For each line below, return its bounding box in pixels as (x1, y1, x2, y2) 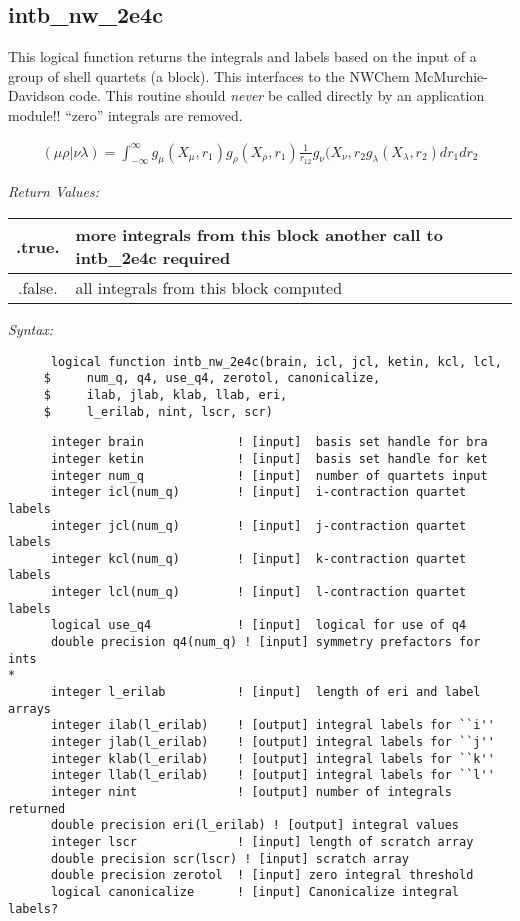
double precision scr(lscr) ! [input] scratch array (50, 851, 409, 866)
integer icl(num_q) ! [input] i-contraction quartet (50, 485, 467, 500)
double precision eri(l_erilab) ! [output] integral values (50, 818, 460, 833)
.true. (16, 234, 60, 258)
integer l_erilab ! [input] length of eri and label (50, 685, 481, 700)
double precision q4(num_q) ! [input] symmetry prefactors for (50, 635, 481, 650)
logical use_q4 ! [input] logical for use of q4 (50, 618, 467, 633)
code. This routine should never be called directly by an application (69, 85, 485, 106)
